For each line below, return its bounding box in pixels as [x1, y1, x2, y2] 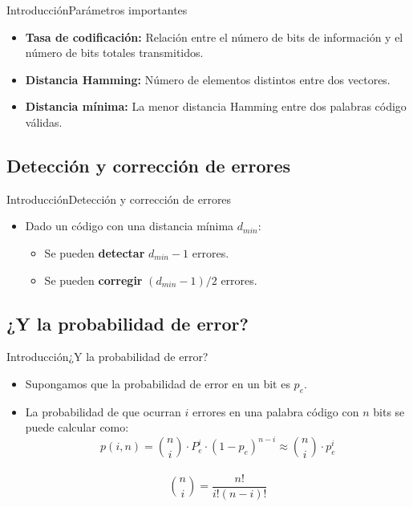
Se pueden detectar [44, 244, 145, 261]
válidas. [25, 113, 63, 130]
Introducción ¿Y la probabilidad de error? [6, 348, 209, 365]
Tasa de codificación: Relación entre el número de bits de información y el [25, 28, 403, 45]
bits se [373, 403, 405, 420]
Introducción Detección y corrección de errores [6, 190, 232, 207]
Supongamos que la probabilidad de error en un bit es [25, 375, 290, 391]
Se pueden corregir [44, 271, 143, 288]
